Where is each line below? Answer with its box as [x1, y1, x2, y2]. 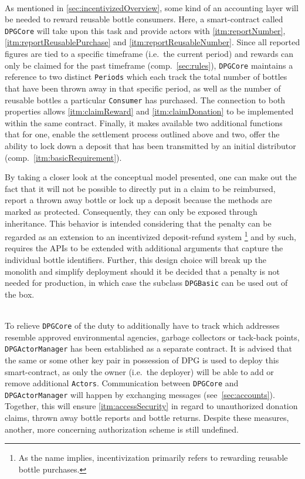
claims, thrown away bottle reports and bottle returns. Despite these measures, [5, 411, 289, 423]
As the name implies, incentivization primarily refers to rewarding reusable [18, 451, 288, 464]
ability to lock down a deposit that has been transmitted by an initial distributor [5, 139, 296, 151]
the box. [5, 288, 35, 300]
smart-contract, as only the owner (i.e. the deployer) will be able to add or [5, 365, 274, 377]
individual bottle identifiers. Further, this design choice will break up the [5, 253, 266, 265]
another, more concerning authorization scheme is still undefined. [5, 423, 239, 435]
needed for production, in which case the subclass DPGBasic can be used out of [5, 276, 288, 289]
